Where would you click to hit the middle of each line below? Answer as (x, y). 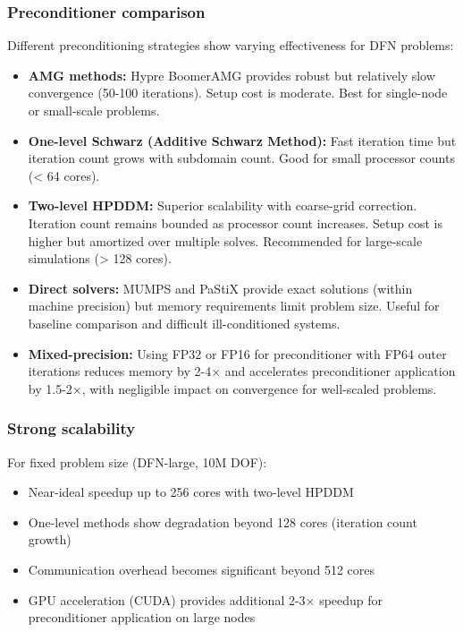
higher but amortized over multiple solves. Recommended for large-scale (225, 240)
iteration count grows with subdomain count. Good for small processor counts (241, 158)
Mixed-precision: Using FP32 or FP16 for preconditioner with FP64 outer (237, 353)
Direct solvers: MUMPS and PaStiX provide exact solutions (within (220, 288)
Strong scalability (72, 428)
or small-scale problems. (94, 110)
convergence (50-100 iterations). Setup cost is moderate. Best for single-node (238, 93)
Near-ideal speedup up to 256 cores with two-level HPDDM (191, 492)
